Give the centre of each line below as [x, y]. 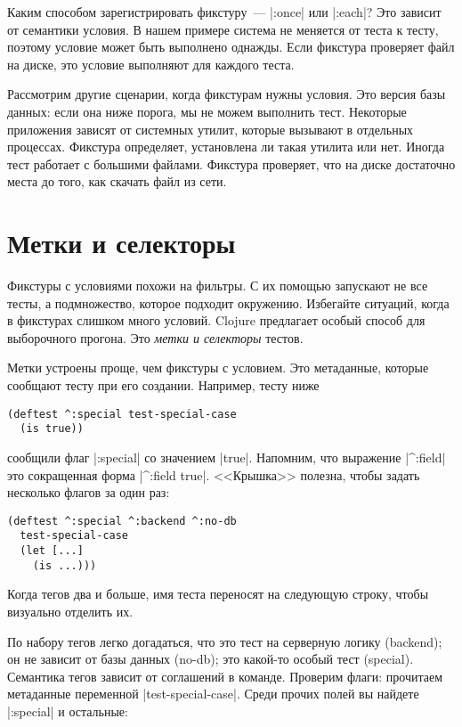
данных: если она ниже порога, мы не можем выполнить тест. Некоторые [207, 111]
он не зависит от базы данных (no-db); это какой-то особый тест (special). [211, 659]
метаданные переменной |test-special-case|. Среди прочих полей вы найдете [213, 694]
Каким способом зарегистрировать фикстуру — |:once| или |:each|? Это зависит [224, 12]
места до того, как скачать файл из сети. [117, 181]
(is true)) [52, 429]
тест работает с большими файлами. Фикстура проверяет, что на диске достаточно [231, 163]
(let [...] [52, 551]
